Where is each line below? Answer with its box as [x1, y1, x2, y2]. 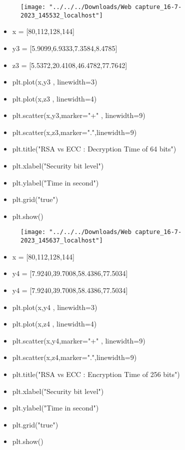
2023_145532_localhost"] [20, 11, 103, 19]
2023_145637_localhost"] [20, 237, 103, 244]
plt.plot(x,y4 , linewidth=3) [12, 301, 97, 312]
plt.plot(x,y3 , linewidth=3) [12, 76, 97, 87]
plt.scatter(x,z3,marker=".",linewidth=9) [12, 126, 137, 137]
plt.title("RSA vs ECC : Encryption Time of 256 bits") [12, 368, 180, 379]
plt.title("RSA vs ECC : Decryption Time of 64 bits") [12, 143, 176, 154]
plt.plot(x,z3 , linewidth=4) [12, 93, 97, 103]
